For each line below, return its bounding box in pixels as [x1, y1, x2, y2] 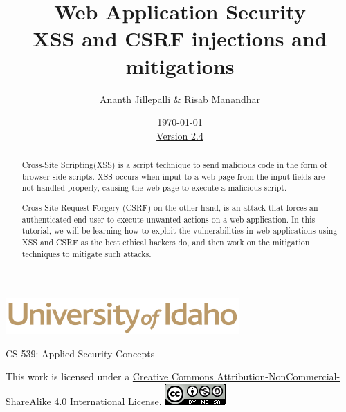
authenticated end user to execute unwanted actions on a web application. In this [21, 213, 316, 225]
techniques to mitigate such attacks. [21, 247, 152, 259]
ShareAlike [6, 394, 51, 408]
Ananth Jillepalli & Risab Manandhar [100, 91, 260, 106]
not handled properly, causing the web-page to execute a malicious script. [21, 182, 287, 194]
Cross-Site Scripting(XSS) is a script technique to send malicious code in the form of [21, 159, 327, 171]
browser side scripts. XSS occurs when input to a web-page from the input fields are [21, 170, 325, 182]
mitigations [125, 51, 235, 79]
